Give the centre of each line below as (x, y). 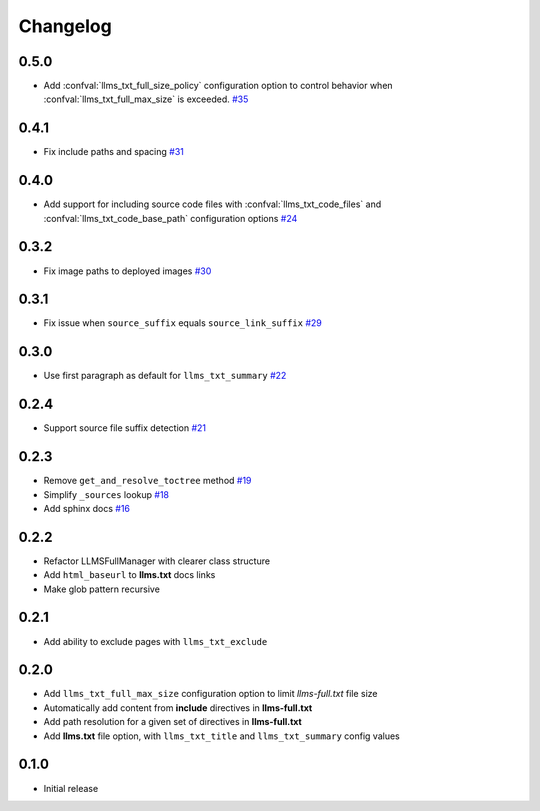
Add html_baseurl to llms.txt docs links (129, 575)
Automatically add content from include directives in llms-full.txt (178, 707)
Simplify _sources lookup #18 (106, 494)
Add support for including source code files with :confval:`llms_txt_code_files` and (212, 204)
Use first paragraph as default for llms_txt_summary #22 (165, 376)
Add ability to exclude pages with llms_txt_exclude (155, 641)
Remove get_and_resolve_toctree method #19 (147, 481)
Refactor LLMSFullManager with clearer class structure (156, 561)
